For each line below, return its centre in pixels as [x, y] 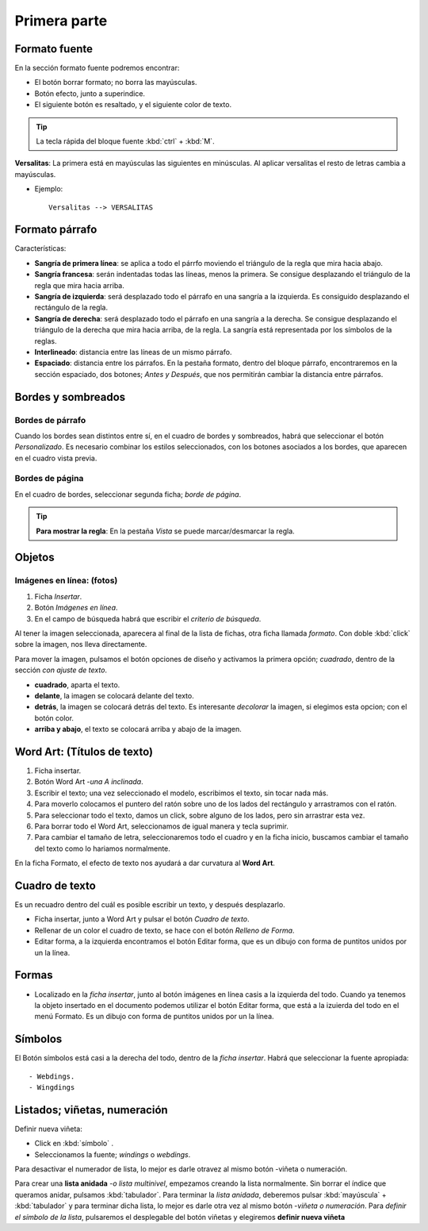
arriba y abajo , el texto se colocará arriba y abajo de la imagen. [138, 729]
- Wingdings [52, 1087]
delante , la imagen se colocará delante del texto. [114, 695]
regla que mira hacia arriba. [79, 285]
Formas [34, 975]
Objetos [34, 558]
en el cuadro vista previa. [56, 458]
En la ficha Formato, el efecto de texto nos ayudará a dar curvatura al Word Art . [145, 863]
